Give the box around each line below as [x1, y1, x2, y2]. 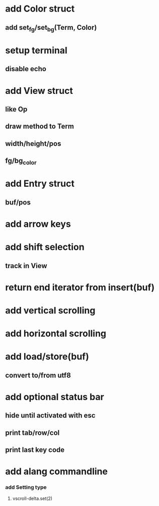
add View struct [5, 85, 73, 96]
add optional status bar [5, 391, 104, 402]
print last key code [5, 445, 65, 454]
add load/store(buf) [5, 351, 90, 363]
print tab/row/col [5, 428, 60, 437]
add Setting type [5, 484, 47, 491]
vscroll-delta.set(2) [12, 495, 53, 501]
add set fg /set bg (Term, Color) [5, 23, 97, 33]
